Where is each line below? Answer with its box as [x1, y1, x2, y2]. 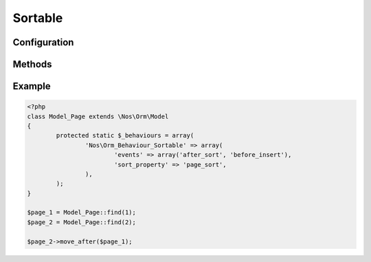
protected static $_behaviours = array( [56, 131, 194, 140]
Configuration [12, 36, 74, 48]
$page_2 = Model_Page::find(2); [27, 218, 137, 226]
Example [12, 80, 51, 92]
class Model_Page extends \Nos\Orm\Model [27, 112, 169, 120]
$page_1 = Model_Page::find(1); [27, 208, 137, 217]
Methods [12, 58, 52, 70]
